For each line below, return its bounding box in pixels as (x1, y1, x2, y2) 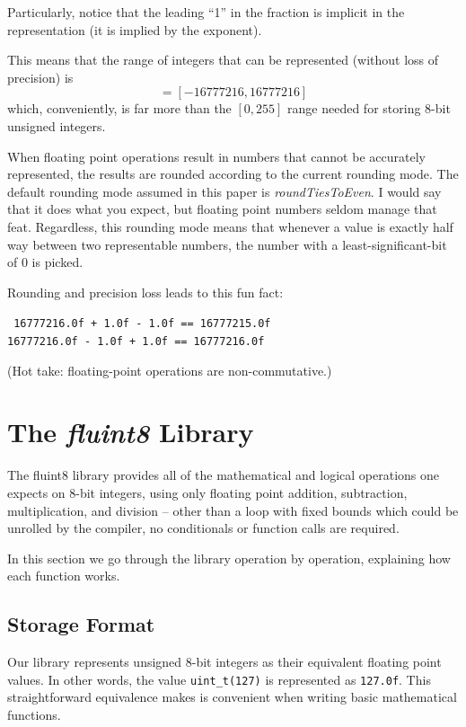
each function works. (7, 566, 120, 585)
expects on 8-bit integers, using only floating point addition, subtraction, (7, 483, 408, 501)
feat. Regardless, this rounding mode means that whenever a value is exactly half (7, 217, 453, 235)
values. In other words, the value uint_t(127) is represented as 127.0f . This (7, 669, 431, 688)
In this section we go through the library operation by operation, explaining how (7, 548, 451, 567)
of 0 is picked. (7, 253, 84, 271)
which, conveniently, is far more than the (7, 99, 232, 118)
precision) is (7, 67, 74, 86)
